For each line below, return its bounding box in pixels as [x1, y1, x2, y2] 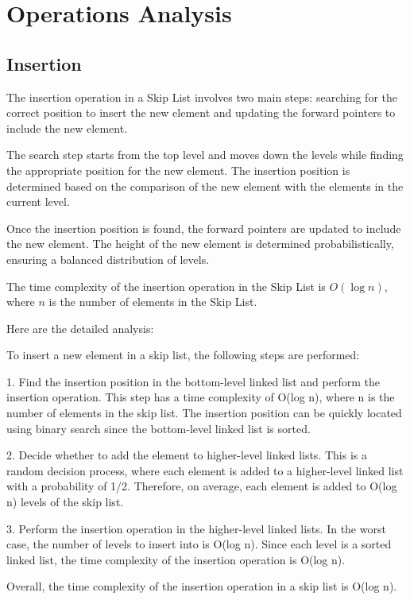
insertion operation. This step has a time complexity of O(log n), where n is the [6, 389, 395, 405]
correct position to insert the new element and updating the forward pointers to [6, 104, 396, 121]
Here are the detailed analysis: [6, 319, 154, 336]
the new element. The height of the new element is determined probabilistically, [6, 235, 394, 252]
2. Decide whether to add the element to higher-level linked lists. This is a [6, 447, 367, 463]
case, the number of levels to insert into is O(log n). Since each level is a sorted [6, 536, 392, 552]
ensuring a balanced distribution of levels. [6, 250, 210, 267]
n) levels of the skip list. [6, 494, 124, 510]
